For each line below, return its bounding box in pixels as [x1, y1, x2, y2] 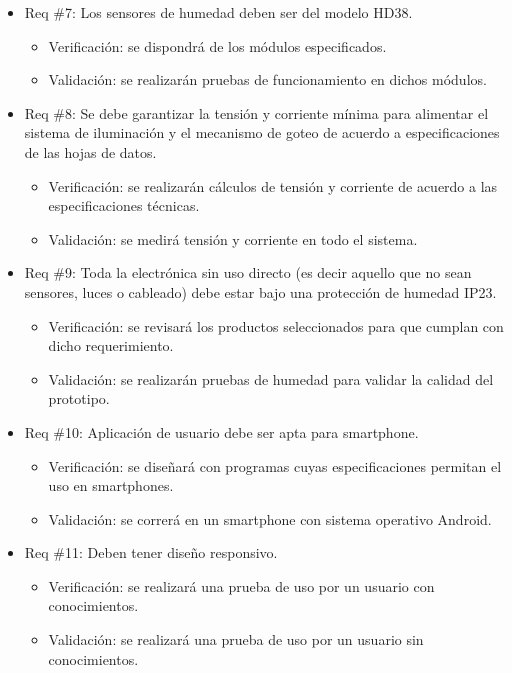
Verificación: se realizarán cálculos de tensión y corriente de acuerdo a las [48, 175, 498, 196]
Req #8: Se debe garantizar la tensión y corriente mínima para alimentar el [24, 102, 489, 123]
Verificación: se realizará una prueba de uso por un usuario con [48, 575, 435, 596]
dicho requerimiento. [48, 335, 174, 356]
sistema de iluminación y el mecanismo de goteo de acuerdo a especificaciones [24, 122, 500, 143]
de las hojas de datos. [24, 141, 157, 162]
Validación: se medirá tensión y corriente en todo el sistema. [48, 228, 418, 249]
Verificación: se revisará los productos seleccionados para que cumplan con [48, 315, 504, 336]
